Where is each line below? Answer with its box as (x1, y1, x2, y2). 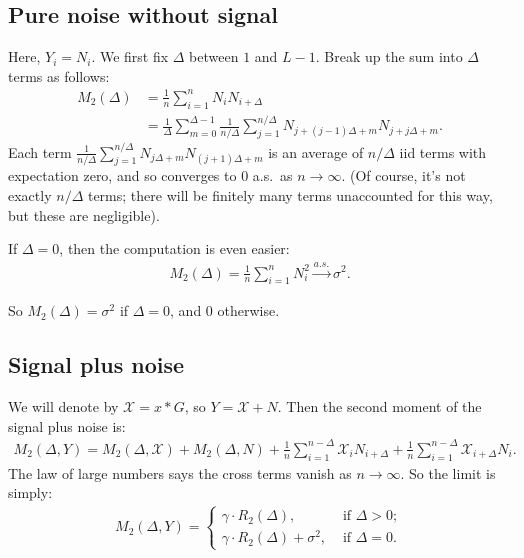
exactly (8, 184, 52, 205)
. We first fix (91, 46, 169, 67)
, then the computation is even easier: (59, 238, 290, 259)
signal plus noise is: (8, 415, 126, 436)
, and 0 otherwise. (170, 300, 280, 321)
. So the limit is (400, 462, 496, 483)
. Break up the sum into (315, 46, 463, 67)
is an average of (268, 141, 364, 162)
